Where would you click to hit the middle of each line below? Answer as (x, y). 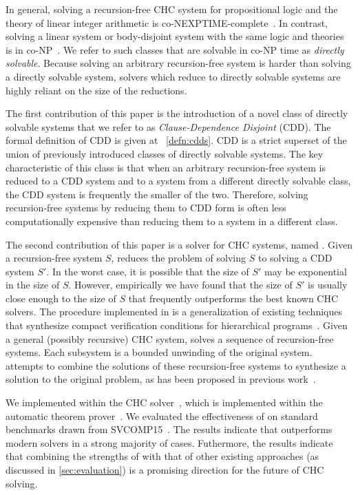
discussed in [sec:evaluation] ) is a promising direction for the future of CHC (165, 470)
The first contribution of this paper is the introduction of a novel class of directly (177, 113)
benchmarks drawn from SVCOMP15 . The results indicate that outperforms (169, 429)
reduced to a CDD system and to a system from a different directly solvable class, (178, 181)
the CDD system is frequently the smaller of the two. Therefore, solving (157, 194)
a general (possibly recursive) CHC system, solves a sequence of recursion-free (170, 338)
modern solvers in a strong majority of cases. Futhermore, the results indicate (169, 442)
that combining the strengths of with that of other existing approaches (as (162, 456)
